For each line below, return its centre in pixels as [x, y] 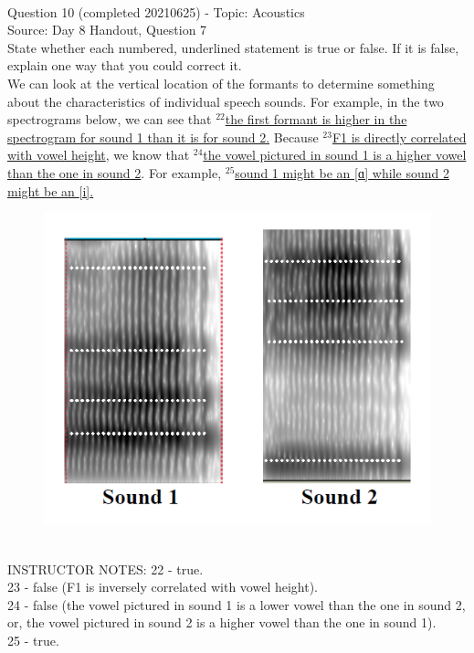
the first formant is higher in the [316, 119]
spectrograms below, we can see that [110, 119]
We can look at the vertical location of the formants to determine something [221, 83]
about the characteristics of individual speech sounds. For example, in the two [226, 101]
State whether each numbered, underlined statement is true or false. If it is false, [233, 47]
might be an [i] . [51, 190]
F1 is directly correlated [399, 137]
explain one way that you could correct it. [125, 65]
